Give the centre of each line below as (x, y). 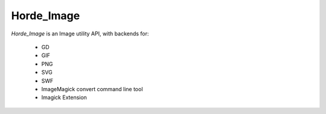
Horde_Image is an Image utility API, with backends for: (80, 34)
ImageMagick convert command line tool (92, 89)
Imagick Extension (64, 97)
